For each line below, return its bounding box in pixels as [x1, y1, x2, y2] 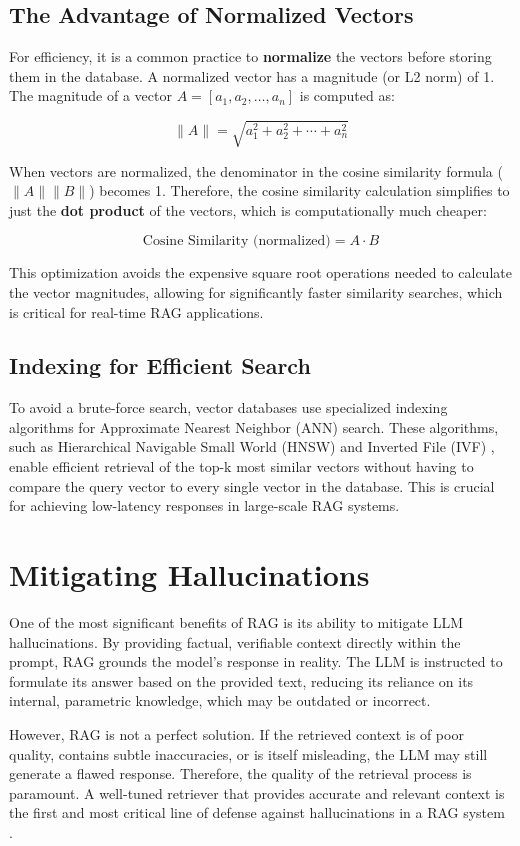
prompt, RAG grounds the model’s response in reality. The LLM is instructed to [9, 651, 503, 672]
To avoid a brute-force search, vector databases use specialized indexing [9, 397, 448, 418]
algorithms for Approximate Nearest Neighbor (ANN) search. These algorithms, [9, 416, 499, 437]
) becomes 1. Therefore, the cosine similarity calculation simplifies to [89, 180, 510, 201]
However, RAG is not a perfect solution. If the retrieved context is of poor [9, 723, 464, 744]
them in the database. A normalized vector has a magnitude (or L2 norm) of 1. [9, 65, 495, 86]
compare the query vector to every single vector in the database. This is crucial [9, 475, 495, 496]
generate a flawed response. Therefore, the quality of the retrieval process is [9, 763, 472, 784]
